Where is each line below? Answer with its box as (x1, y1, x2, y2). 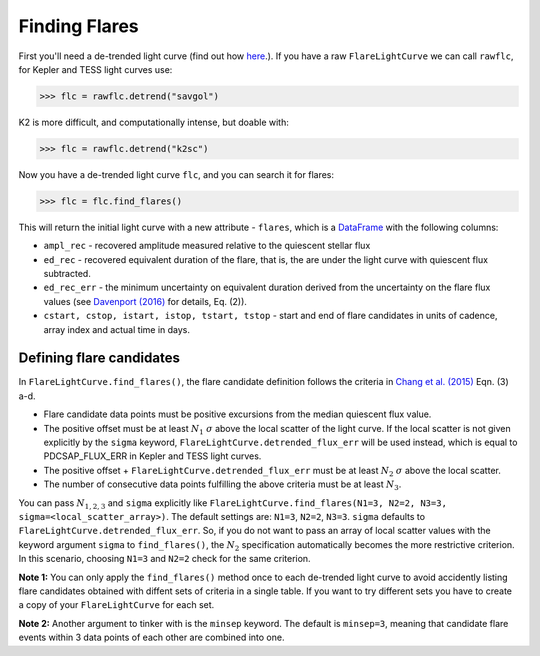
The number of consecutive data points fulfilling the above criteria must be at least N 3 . (43, 478, 402, 493)
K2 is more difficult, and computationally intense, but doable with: (18, 116, 289, 128)
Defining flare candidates (18, 350, 180, 367)
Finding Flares (18, 15, 139, 37)
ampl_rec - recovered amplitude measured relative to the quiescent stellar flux (43, 240, 371, 252)
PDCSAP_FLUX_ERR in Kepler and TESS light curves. (43, 450, 262, 462)
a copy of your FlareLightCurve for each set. (18, 599, 215, 611)
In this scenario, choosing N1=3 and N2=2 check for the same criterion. (18, 553, 311, 565)
